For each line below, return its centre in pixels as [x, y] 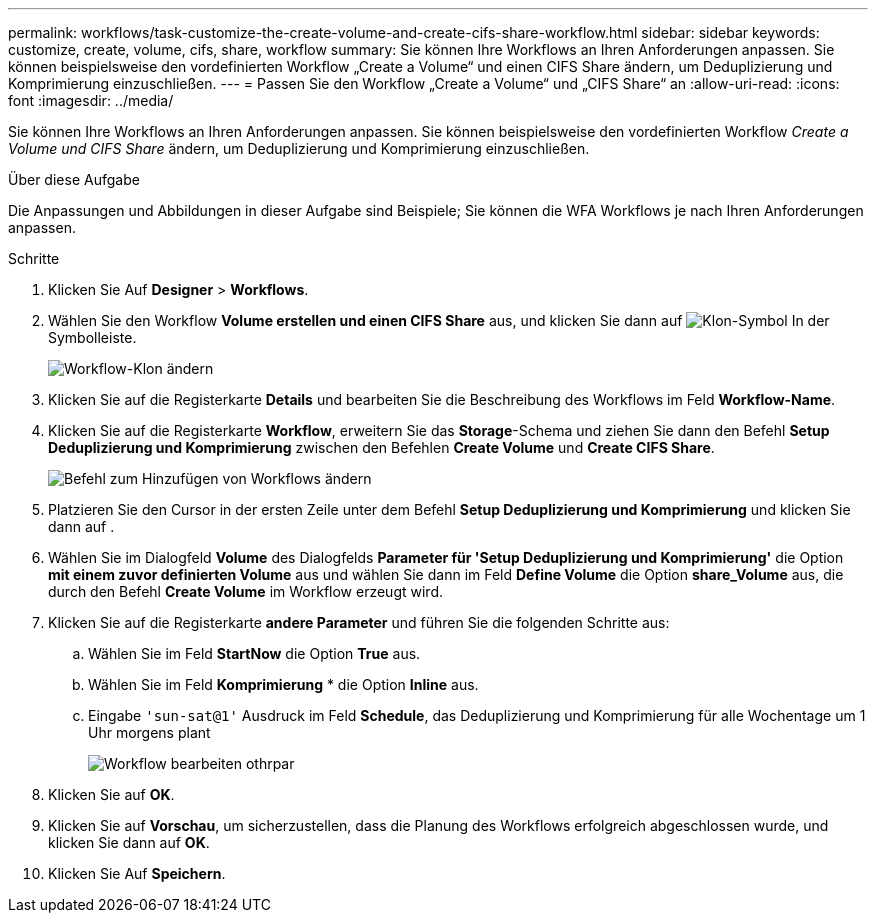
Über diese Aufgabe [74, 179]
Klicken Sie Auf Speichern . [137, 873]
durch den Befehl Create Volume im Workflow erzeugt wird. [245, 591]
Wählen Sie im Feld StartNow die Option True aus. [254, 653]
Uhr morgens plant [149, 732]
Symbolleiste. [92, 337]
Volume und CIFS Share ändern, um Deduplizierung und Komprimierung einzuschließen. [299, 148]
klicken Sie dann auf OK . [129, 842]
